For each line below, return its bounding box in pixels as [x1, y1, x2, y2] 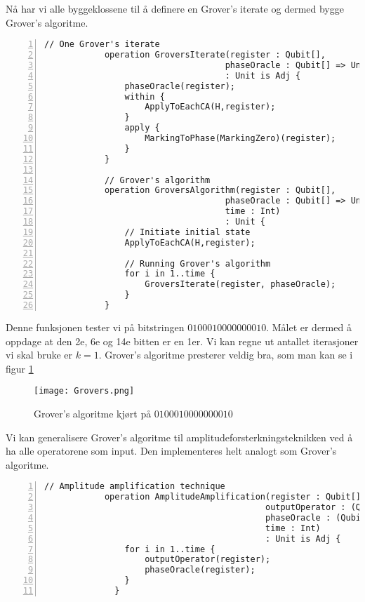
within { [124, 91, 165, 102]
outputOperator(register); [145, 554, 271, 565]
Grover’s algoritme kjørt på [34, 406, 152, 420]
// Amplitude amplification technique [44, 481, 225, 492]
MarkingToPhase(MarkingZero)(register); [145, 133, 336, 144]
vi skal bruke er [6, 347, 73, 362]
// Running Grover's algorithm [124, 258, 271, 269]
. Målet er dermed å [266, 319, 352, 334]
